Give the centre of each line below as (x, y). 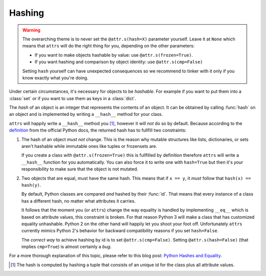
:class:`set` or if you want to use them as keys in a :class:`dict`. (73, 98)
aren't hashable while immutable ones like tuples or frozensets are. (89, 146)
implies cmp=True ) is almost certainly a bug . (66, 247)
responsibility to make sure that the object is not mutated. (80, 169)
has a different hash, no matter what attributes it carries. (79, 201)
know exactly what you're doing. (55, 78)
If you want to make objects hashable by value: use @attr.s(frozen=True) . (114, 55)
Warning (31, 30)
